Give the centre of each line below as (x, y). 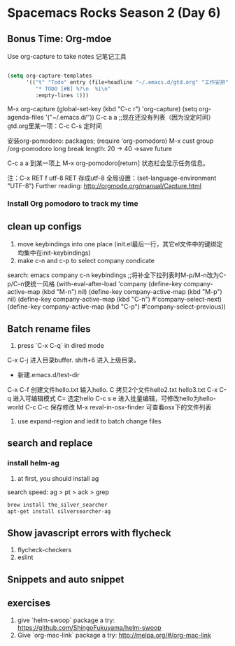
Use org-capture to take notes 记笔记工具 (67, 56)
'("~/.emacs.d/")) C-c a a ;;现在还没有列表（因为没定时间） (130, 117)
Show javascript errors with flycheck (89, 533)
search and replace (50, 443)
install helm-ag (33, 463)
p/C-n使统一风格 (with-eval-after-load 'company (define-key (95, 284)
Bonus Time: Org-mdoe (59, 39)
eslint (25, 557)
